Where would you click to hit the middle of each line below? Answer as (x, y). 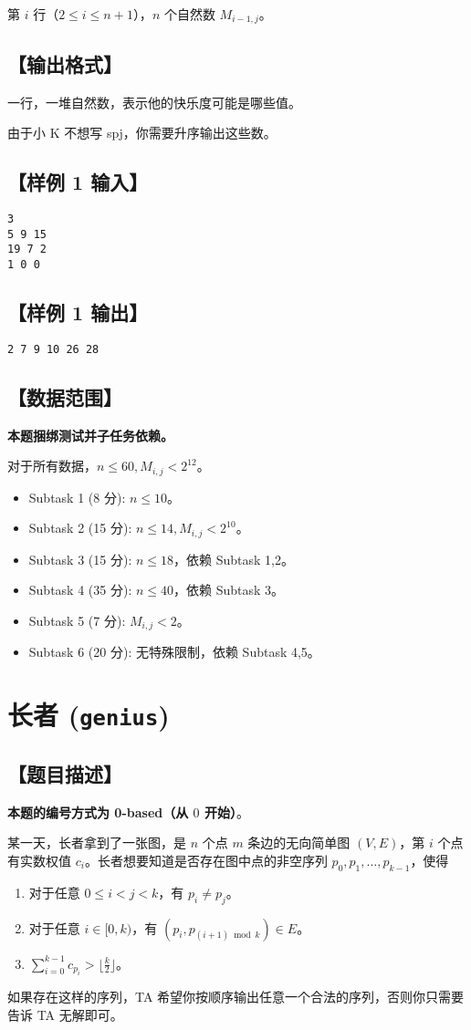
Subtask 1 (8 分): (77, 497)
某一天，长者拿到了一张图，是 (97, 843)
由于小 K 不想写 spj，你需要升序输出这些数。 (142, 133)
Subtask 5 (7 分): (77, 621)
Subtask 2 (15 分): (80, 528)
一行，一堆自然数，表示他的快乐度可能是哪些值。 (154, 102)
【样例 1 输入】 (78, 182)
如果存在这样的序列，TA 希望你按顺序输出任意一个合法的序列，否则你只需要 (236, 996)
